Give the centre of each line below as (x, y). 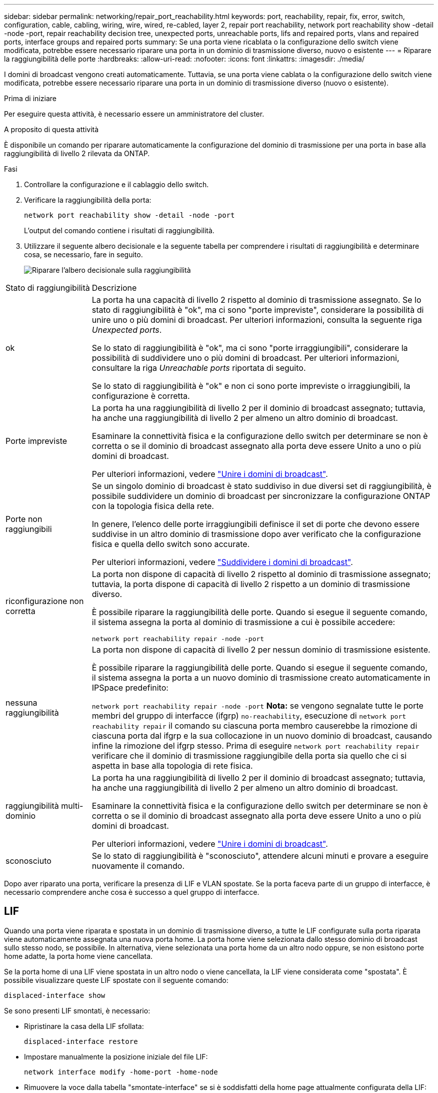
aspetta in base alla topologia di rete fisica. (172, 766)
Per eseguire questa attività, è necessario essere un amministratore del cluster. (134, 114)
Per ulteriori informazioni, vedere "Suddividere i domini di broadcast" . (222, 562)
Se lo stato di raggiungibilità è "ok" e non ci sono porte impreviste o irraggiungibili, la (251, 386)
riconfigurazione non (45, 601)
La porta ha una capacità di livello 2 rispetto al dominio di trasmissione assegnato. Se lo (256, 300)
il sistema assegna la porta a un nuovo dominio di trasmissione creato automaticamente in (261, 678)
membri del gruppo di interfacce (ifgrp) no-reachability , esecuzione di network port (249, 716)
